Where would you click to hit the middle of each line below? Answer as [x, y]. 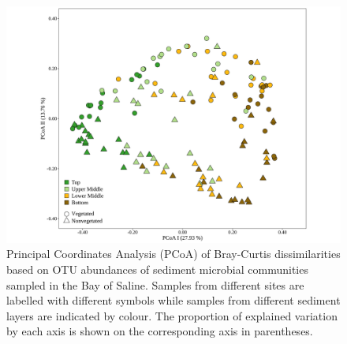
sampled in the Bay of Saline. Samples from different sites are [155, 284]
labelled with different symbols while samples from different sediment [173, 300]
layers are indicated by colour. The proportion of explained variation [172, 315]
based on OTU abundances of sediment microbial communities [157, 269]
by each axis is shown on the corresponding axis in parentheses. [160, 331]
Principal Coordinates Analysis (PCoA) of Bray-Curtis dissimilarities [173, 254]
